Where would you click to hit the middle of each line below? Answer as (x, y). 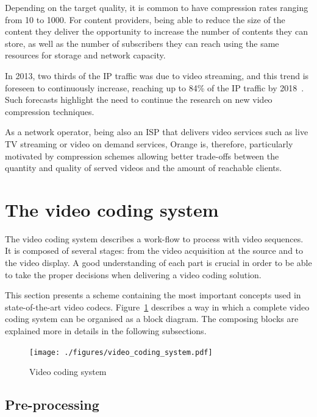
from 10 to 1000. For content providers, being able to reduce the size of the (145, 19)
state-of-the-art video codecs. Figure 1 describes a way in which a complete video (157, 307)
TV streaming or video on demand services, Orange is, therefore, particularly (149, 143)
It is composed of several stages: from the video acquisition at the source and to (154, 251)
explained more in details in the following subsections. (106, 331)
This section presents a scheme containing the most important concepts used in (153, 295)
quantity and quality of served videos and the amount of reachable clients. (144, 168)
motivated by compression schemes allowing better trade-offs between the (142, 156)
